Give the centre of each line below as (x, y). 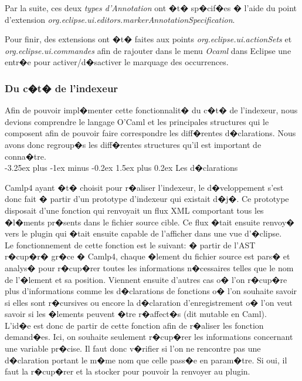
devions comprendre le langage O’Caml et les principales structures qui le (137, 121)
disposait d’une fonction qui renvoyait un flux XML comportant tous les (134, 210)
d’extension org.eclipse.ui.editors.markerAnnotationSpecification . (120, 19)
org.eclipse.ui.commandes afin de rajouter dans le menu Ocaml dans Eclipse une (148, 50)
